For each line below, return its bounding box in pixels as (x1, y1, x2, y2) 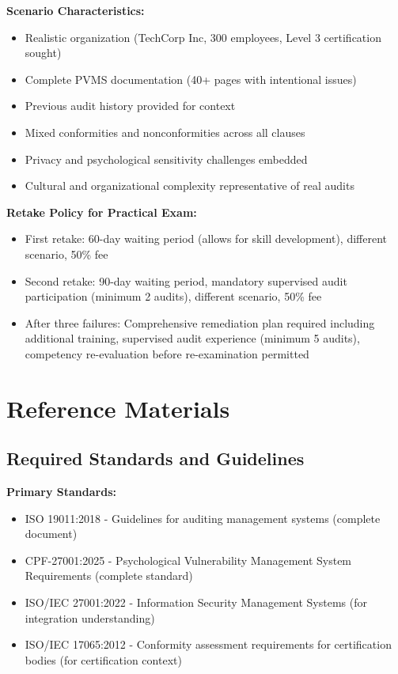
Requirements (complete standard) (25, 567, 193, 584)
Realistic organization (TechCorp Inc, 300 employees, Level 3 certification (25, 28, 381, 45)
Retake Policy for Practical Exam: (6, 203, 197, 220)
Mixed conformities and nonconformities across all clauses (25, 123, 305, 140)
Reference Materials (6, 392, 230, 424)
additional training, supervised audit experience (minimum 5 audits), (25, 330, 360, 346)
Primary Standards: (6, 483, 116, 500)
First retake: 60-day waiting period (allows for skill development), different (25, 230, 387, 247)
